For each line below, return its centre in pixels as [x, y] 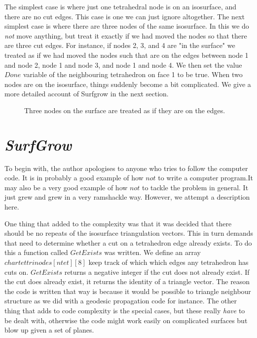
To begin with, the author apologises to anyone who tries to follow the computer [126, 168]
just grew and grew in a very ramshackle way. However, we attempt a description [127, 197]
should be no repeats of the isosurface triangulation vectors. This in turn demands [129, 233]
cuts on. [17, 272]
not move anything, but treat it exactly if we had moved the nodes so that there [126, 35]
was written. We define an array [152, 252]
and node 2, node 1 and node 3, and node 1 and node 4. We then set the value [123, 64]
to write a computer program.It [205, 178]
